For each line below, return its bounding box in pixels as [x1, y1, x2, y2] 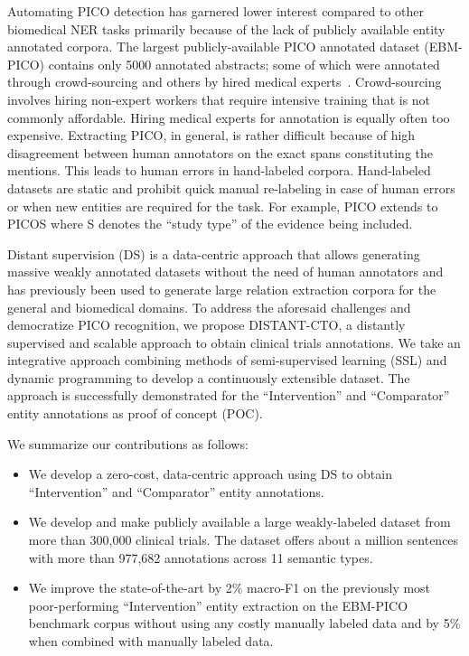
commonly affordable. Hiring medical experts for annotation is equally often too [7, 108, 450, 127]
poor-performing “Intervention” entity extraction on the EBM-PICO [28, 595, 408, 614]
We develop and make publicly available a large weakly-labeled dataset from [28, 512, 451, 531]
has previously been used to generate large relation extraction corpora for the [7, 279, 436, 298]
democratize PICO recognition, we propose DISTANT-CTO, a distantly [7, 315, 406, 334]
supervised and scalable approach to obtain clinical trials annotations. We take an [7, 333, 461, 351]
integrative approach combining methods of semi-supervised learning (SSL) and [7, 351, 447, 370]
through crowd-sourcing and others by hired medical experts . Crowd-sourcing [7, 72, 442, 91]
